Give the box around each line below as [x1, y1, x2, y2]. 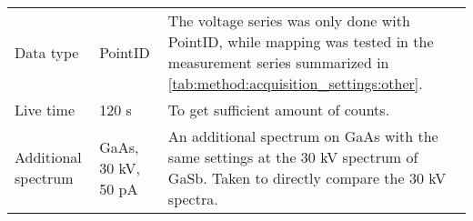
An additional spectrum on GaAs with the [167, 126, 438, 146]
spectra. [167, 188, 218, 209]
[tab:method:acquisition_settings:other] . [167, 73, 423, 94]
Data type [15, 41, 79, 63]
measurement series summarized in [167, 52, 389, 73]
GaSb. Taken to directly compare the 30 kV [167, 167, 447, 188]
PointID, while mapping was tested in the [167, 31, 434, 52]
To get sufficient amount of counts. [167, 99, 390, 120]
